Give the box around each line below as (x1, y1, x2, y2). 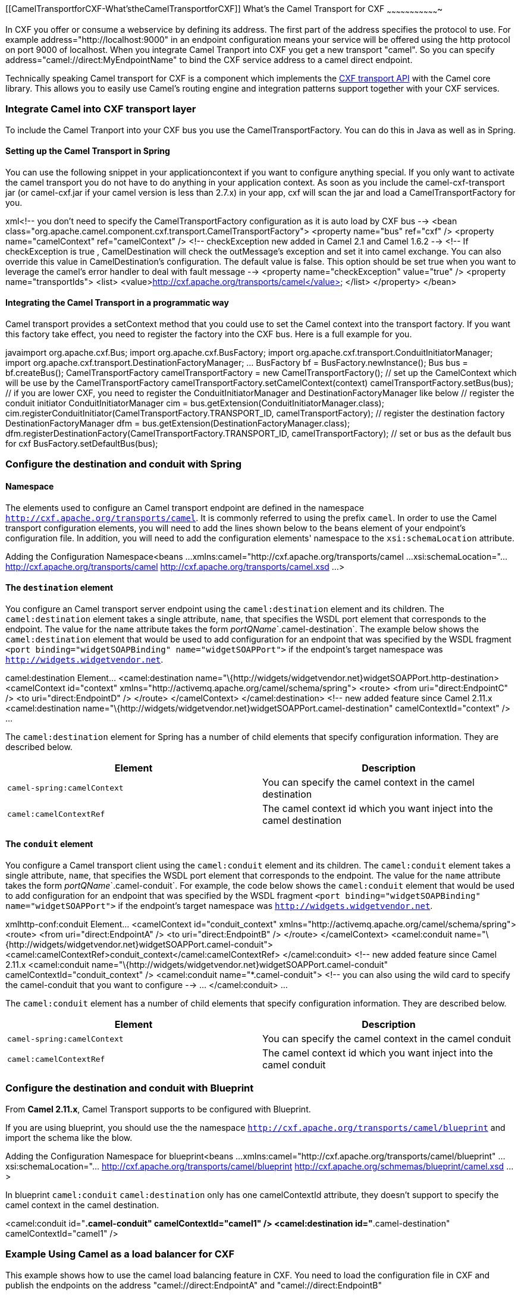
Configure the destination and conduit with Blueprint (5, 1082, 254, 1095)
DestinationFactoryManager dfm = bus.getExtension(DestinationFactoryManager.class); (5, 418, 350, 428)
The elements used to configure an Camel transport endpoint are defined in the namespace (5, 502, 364, 513)
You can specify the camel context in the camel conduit (262, 1033, 511, 1045)
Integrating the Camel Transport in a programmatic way (5, 297, 229, 308)
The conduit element (5, 839, 93, 849)
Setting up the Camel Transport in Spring (5, 146, 170, 156)
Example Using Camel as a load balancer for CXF (5, 1248, 235, 1260)
